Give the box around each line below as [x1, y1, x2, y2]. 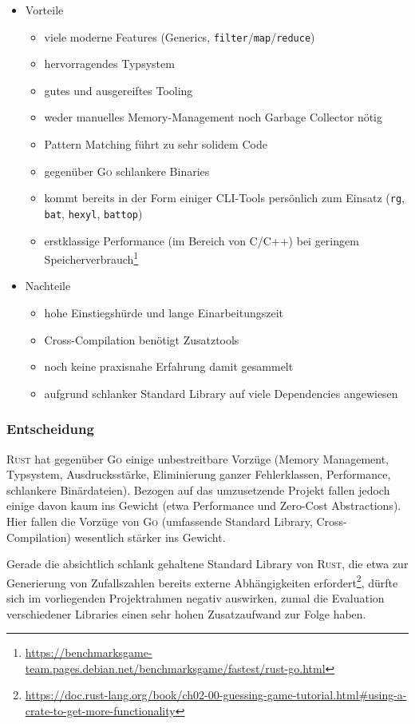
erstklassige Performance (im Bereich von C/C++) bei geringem [44, 232, 359, 249]
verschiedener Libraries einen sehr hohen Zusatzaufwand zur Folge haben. [6, 605, 366, 622]
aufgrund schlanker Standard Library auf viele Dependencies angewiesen [44, 384, 398, 401]
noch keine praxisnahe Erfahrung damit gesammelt [44, 358, 294, 375]
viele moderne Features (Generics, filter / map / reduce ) [44, 28, 315, 45]
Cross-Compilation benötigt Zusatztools [44, 331, 239, 348]
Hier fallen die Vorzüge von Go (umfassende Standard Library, [6, 512, 313, 529]
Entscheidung [6, 419, 94, 439]
